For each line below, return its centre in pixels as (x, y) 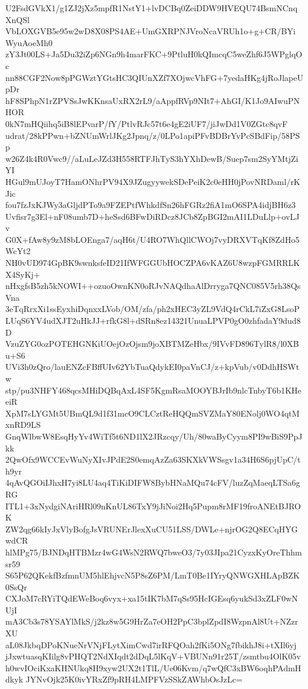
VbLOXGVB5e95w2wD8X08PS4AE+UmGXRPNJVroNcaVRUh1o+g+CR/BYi (150, 31)
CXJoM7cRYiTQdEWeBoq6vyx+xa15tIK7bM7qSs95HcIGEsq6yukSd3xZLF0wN (152, 598)
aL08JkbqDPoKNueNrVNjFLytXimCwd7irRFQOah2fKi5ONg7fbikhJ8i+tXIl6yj (151, 644)
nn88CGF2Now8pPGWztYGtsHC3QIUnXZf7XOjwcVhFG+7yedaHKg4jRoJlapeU (154, 77)
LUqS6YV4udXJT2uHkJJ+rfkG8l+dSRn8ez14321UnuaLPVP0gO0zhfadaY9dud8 (153, 321)
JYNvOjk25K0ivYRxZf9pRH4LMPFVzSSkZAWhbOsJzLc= (134, 679)
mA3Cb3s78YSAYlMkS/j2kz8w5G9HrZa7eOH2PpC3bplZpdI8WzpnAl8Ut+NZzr (152, 621)
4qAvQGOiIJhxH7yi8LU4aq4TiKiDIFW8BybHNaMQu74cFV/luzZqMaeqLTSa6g (153, 482)
